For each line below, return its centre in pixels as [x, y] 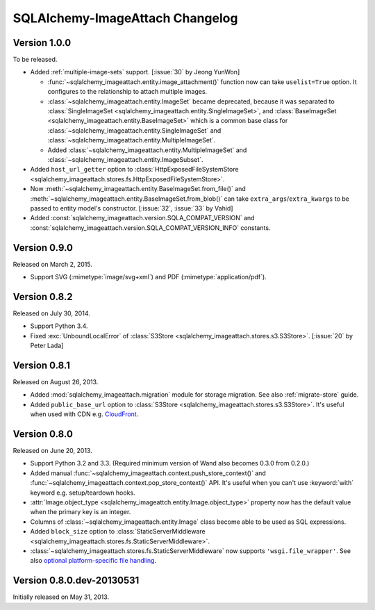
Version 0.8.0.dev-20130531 [76, 580]
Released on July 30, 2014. [51, 313]
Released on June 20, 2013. [53, 451]
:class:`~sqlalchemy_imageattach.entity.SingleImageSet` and [134, 130]
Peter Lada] [47, 346]
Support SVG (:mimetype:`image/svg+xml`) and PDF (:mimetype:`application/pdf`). [148, 277]
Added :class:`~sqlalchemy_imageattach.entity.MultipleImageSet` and [147, 150]
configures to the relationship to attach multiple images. [127, 92]
